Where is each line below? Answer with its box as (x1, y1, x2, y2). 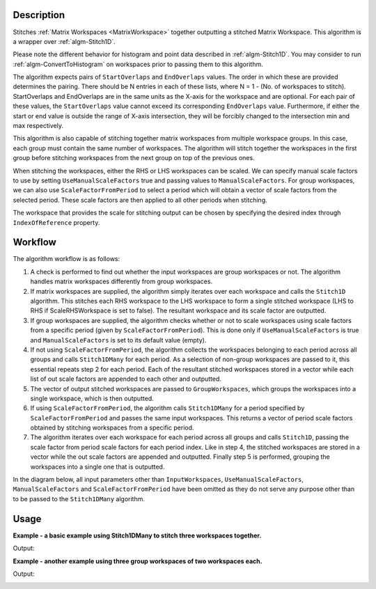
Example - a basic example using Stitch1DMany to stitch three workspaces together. (13, 531, 262, 540)
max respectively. (13, 122, 64, 130)
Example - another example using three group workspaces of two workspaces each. (13, 557, 263, 565)
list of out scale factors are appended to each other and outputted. (30, 375, 222, 383)
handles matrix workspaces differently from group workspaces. (30, 277, 212, 285)
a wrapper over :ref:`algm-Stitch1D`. (13, 37, 116, 45)
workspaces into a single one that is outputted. (30, 462, 165, 471)
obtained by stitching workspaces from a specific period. (30, 423, 194, 432)
